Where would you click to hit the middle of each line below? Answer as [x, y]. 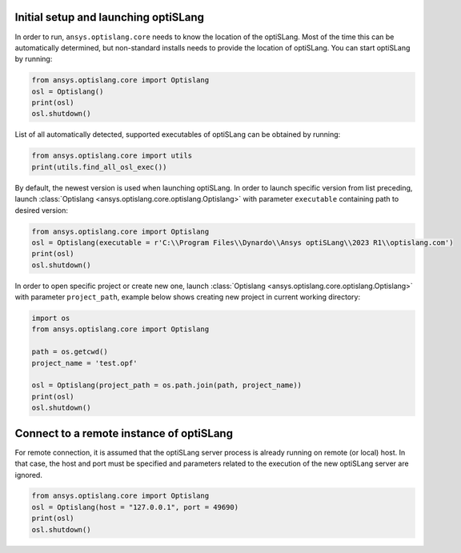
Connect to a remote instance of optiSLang [124, 433]
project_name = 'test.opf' [84, 363]
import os [51, 319]
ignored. [29, 475]
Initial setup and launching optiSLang [109, 17]
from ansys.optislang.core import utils [112, 156]
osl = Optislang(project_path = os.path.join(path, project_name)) [167, 385]
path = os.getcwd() [70, 352]
